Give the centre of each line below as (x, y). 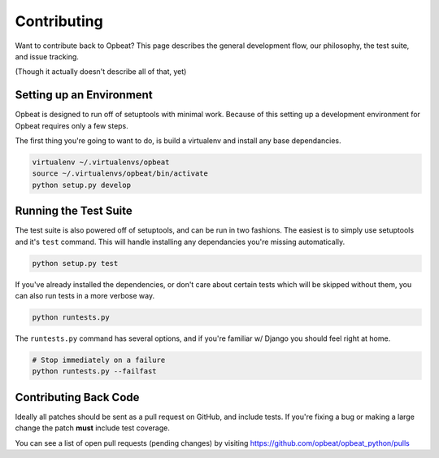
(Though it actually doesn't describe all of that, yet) (101, 72)
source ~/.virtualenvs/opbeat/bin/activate (120, 174)
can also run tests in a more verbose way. (85, 296)
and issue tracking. (47, 56)
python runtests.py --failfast (95, 371)
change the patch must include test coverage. (92, 428)
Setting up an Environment (84, 95)
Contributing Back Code (77, 397)
